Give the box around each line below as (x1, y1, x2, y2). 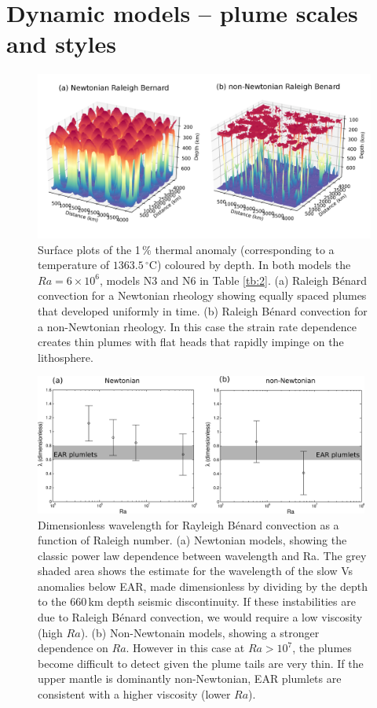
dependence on (38, 640, 108, 656)
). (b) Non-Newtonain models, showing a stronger (80, 624, 320, 640)
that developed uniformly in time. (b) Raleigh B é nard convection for (38, 302, 368, 319)
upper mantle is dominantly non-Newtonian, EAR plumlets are (38, 670, 342, 687)
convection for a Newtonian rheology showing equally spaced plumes (38, 287, 367, 304)
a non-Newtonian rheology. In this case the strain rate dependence (38, 318, 357, 334)
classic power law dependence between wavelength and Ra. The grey (38, 547, 367, 563)
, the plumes (292, 640, 352, 656)
